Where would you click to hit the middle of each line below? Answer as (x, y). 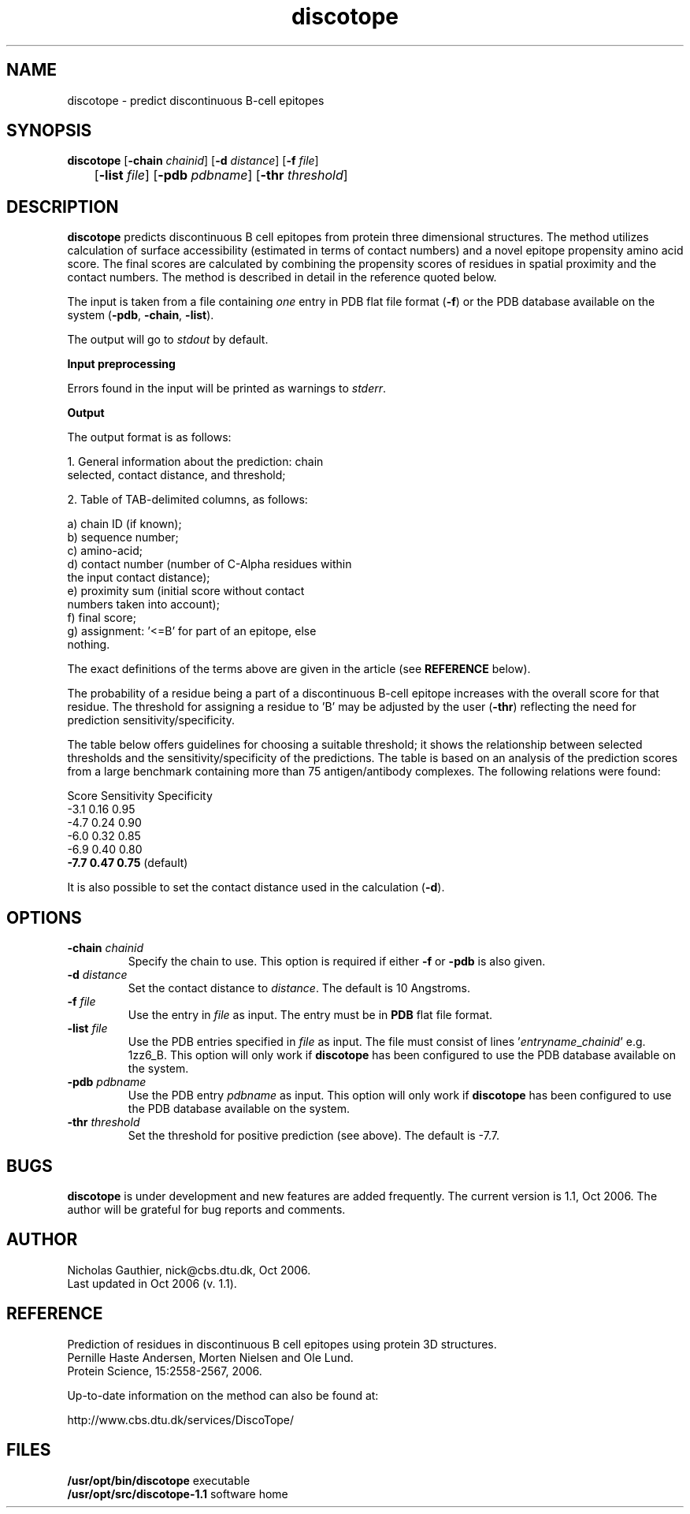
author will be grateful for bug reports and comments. (206, 1209)
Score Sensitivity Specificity (140, 796)
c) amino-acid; (105, 551)
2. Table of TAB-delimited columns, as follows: (187, 500)
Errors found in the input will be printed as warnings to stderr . (227, 389)
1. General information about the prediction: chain (195, 462)
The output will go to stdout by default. (168, 340)
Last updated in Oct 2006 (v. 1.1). (152, 1283)
